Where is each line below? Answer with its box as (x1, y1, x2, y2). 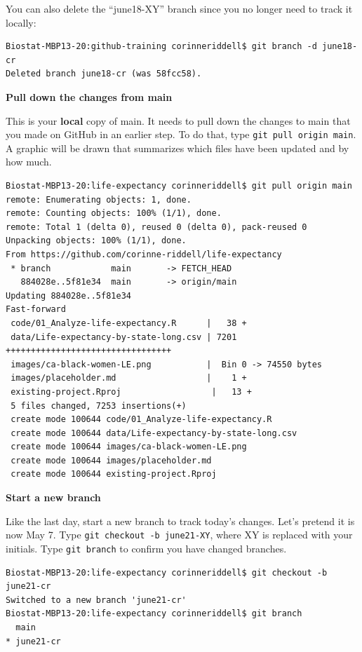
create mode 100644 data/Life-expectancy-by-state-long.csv (11, 428, 297, 438)
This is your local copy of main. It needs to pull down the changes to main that (6, 113, 351, 128)
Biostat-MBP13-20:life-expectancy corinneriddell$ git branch (6, 609, 302, 619)
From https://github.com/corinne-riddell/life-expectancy (6, 249, 282, 259)
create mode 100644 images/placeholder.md (11, 455, 212, 466)
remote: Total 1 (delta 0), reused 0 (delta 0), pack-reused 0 (6, 222, 307, 232)
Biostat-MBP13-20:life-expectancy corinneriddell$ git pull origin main (6, 181, 352, 191)
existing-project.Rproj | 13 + (11, 386, 252, 397)
